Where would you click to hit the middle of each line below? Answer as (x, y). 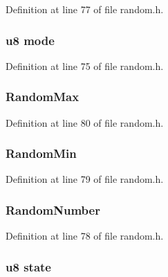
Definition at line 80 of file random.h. (85, 122)
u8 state (28, 266)
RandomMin (41, 153)
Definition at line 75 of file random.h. (85, 65)
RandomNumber (53, 209)
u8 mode (30, 40)
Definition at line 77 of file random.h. (85, 9)
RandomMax (43, 97)
